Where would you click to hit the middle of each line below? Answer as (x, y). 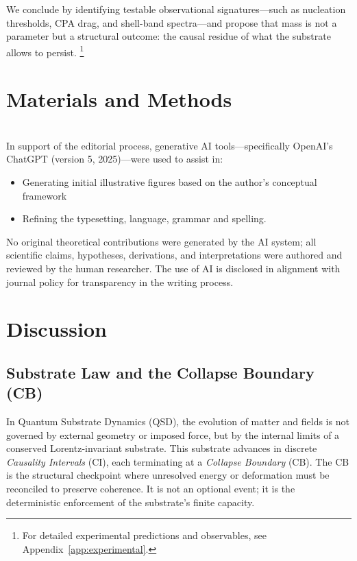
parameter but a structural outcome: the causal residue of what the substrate (169, 36)
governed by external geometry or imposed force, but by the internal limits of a (173, 434)
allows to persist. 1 (45, 51)
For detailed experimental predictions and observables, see (144, 535)
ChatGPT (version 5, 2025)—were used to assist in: (115, 159)
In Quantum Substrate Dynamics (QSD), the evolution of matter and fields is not (178, 421)
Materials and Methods (119, 99)
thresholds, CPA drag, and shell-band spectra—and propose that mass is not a (172, 22)
